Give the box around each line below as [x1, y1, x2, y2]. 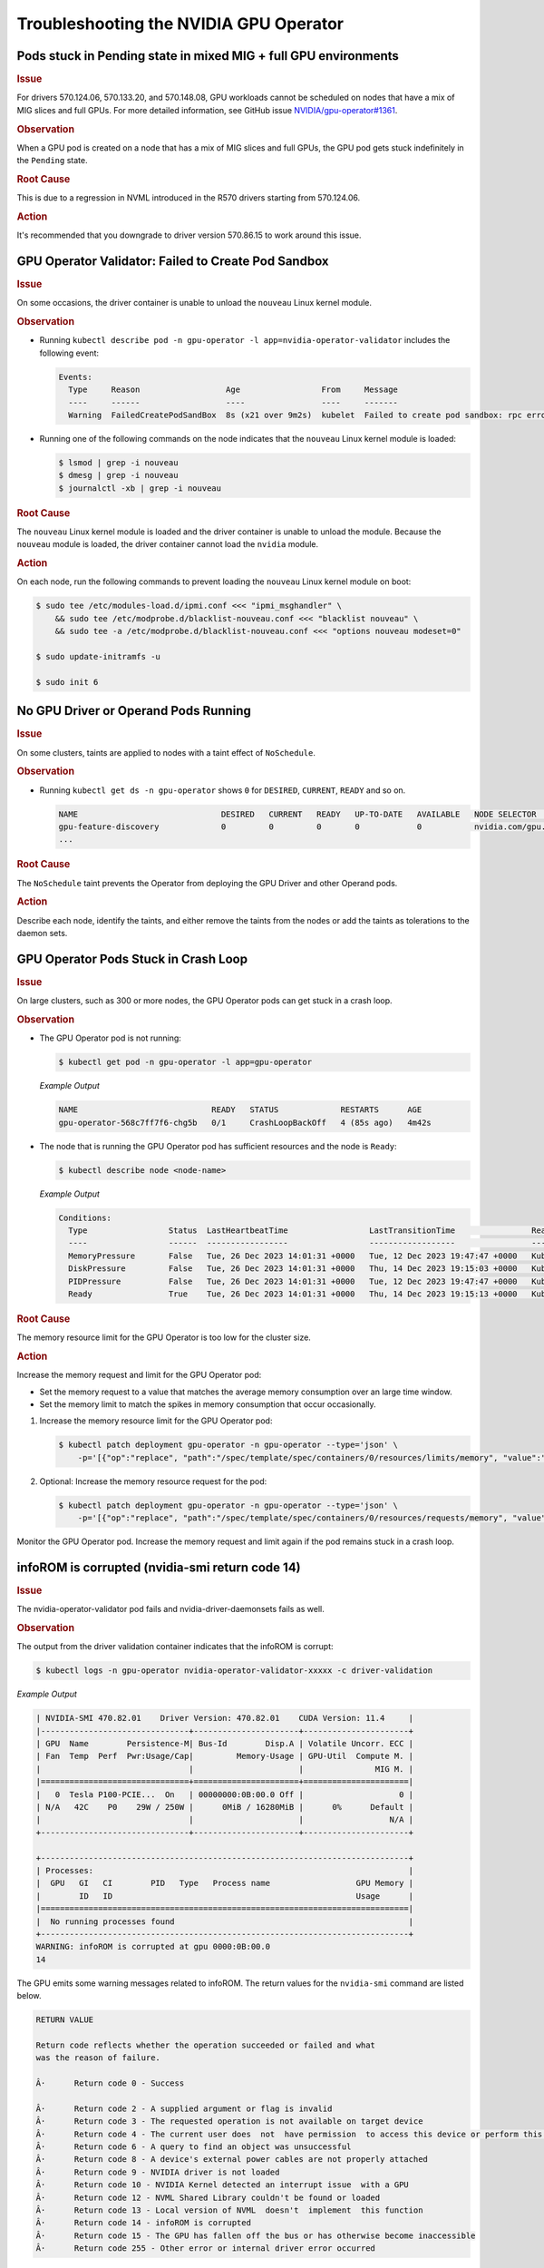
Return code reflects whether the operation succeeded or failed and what [35, 2039, 376, 2050]
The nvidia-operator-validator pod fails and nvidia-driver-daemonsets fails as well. [16, 1604, 325, 1615]
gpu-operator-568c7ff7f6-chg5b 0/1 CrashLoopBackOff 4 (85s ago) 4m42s [58, 1117, 432, 1128]
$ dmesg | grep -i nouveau [58, 470, 179, 481]
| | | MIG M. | [35, 1764, 414, 1774]
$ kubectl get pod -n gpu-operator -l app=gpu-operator [58, 1057, 313, 1068]
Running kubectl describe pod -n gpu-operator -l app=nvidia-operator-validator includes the [39, 335, 451, 346]
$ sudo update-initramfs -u [35, 651, 160, 661]
